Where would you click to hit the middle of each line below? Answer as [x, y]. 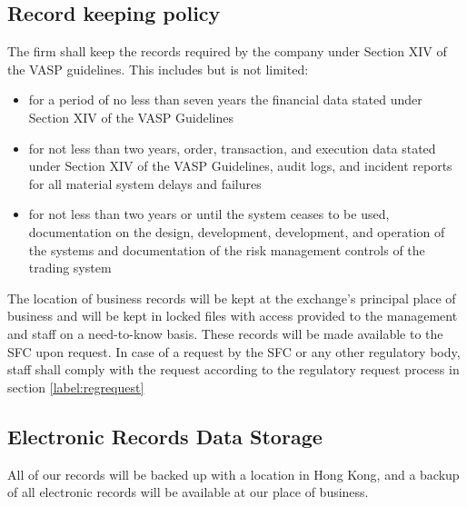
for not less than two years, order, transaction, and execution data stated [232, 148]
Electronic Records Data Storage [165, 436]
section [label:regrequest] [76, 387]
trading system [70, 268]
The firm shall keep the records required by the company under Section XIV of [227, 51]
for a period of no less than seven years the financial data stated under [225, 99]
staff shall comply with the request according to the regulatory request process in [233, 369]
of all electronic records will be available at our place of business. [188, 492]
